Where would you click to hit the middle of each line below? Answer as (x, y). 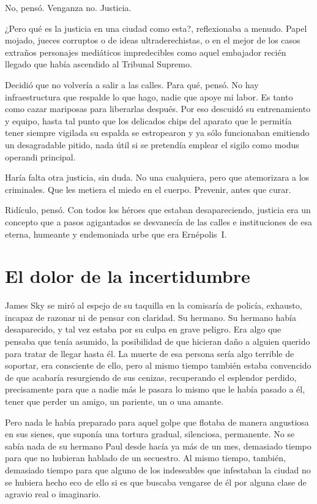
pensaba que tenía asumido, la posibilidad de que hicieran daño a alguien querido (158, 341)
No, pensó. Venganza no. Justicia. (68, 7)
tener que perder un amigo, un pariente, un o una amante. (114, 401)
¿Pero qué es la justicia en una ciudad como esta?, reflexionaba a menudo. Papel (156, 28)
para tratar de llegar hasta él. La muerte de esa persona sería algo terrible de (150, 353)
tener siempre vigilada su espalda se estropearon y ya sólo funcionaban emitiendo (157, 133)
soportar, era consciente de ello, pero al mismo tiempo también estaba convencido (158, 365)
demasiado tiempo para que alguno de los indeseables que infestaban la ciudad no (158, 469)
